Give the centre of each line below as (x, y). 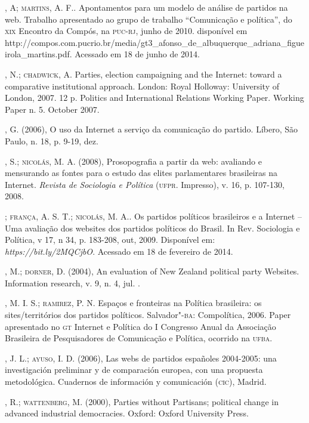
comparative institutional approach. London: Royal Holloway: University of (142, 86)
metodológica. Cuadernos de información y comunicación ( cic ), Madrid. (136, 382)
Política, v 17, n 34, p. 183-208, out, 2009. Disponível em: (110, 240)
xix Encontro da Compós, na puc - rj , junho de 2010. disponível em (126, 31)
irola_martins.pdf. (38, 54)
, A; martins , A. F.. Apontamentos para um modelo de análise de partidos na (146, 7)
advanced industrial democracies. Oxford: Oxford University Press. (127, 413)
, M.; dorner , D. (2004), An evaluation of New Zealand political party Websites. (152, 271)
